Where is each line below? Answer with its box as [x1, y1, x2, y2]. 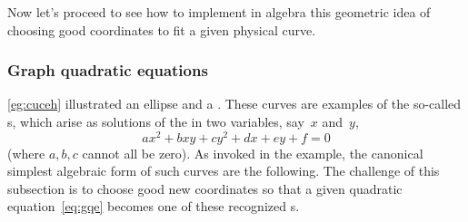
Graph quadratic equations [7, 59, 208, 82]
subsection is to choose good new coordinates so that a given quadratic [7, 179, 403, 198]
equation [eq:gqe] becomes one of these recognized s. [7, 197, 300, 216]
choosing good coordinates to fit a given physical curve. [7, 20, 316, 39]
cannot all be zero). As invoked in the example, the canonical [82, 143, 423, 162]
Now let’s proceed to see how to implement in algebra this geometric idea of [7, 3, 431, 21]
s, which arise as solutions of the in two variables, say [7, 112, 304, 130]
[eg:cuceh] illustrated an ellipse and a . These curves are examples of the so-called [7, 94, 462, 113]
